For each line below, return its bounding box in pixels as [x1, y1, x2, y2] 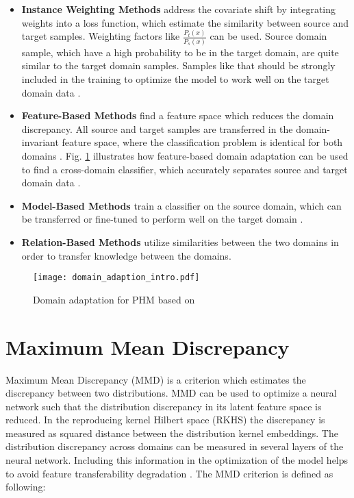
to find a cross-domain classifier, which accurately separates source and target [21, 162, 348, 176]
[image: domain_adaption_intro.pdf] [33, 273, 200, 283]
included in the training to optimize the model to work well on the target [21, 72, 329, 86]
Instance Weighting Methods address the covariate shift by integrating [21, 2, 336, 16]
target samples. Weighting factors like [21, 29, 180, 43]
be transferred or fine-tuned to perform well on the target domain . [21, 212, 303, 226]
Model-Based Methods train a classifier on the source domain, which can [21, 198, 342, 212]
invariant [21, 135, 59, 149]
